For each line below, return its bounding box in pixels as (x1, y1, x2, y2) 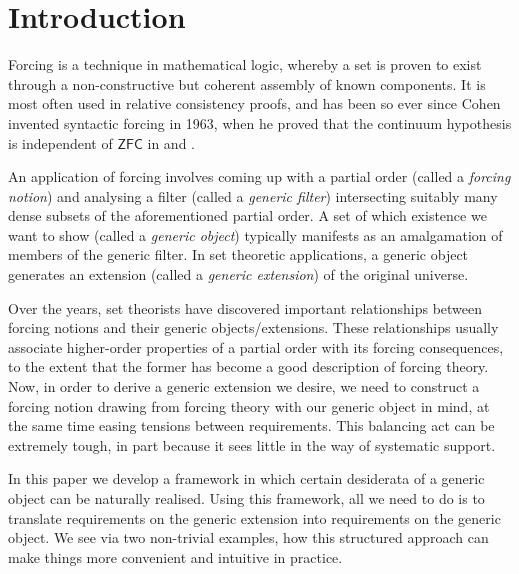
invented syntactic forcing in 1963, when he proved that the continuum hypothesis (8, 112, 512, 133)
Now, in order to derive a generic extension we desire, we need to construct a (8, 376, 480, 397)
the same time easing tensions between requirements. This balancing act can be (8, 415, 495, 436)
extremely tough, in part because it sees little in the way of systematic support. (8, 434, 496, 455)
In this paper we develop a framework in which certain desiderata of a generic (8, 468, 485, 489)
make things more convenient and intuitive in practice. (8, 546, 343, 567)
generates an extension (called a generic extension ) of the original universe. (8, 264, 469, 285)
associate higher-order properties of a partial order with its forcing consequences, (8, 336, 504, 357)
